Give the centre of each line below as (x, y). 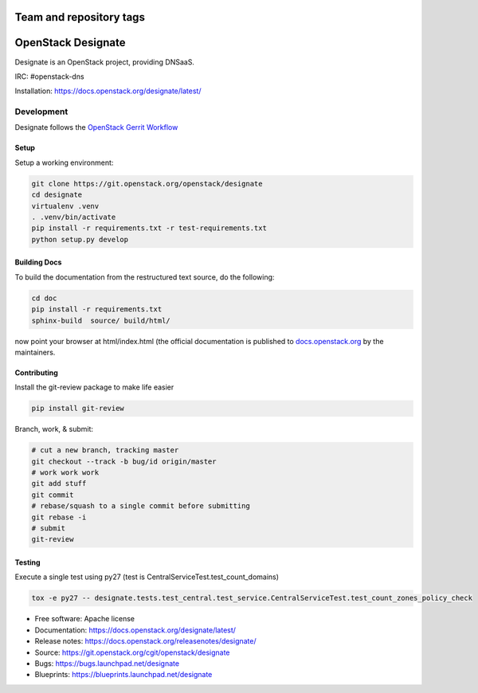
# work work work (65, 473)
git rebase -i (59, 517)
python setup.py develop (80, 239)
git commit (53, 495)
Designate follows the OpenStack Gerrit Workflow (96, 127)
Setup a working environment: (64, 162)
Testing (27, 562)
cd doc (44, 298)
